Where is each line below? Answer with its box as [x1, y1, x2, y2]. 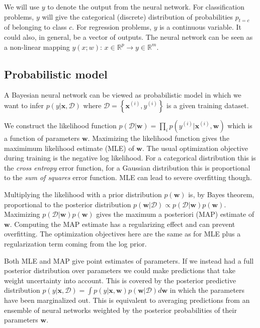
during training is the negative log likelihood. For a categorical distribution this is [4, 152, 256, 163]
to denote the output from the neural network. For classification [47, 2, 245, 12]
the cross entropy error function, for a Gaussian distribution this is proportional [4, 162, 250, 173]
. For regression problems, [72, 22, 152, 32]
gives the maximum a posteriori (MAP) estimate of [96, 209, 254, 219]
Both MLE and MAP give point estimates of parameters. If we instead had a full [4, 255, 254, 266]
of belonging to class [4, 22, 67, 32]
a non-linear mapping [4, 41, 70, 52]
